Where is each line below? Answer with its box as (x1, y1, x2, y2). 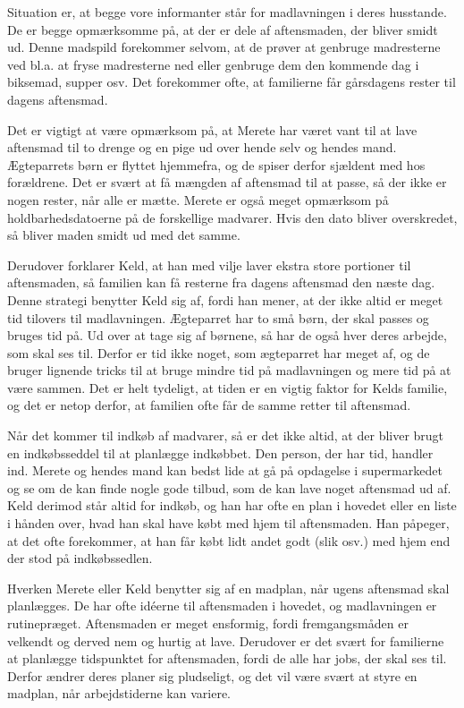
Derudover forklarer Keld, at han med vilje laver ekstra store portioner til (7, 255, 411, 274)
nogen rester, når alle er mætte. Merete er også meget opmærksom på (7, 190, 389, 209)
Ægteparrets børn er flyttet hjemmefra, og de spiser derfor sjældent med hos (7, 155, 426, 174)
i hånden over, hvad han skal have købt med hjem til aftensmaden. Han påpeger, (7, 514, 450, 533)
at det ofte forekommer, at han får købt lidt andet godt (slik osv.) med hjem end (7, 531, 451, 550)
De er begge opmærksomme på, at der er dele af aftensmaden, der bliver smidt (7, 20, 438, 38)
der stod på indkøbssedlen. (7, 549, 153, 567)
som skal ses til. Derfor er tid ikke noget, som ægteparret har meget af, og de (7, 343, 430, 362)
